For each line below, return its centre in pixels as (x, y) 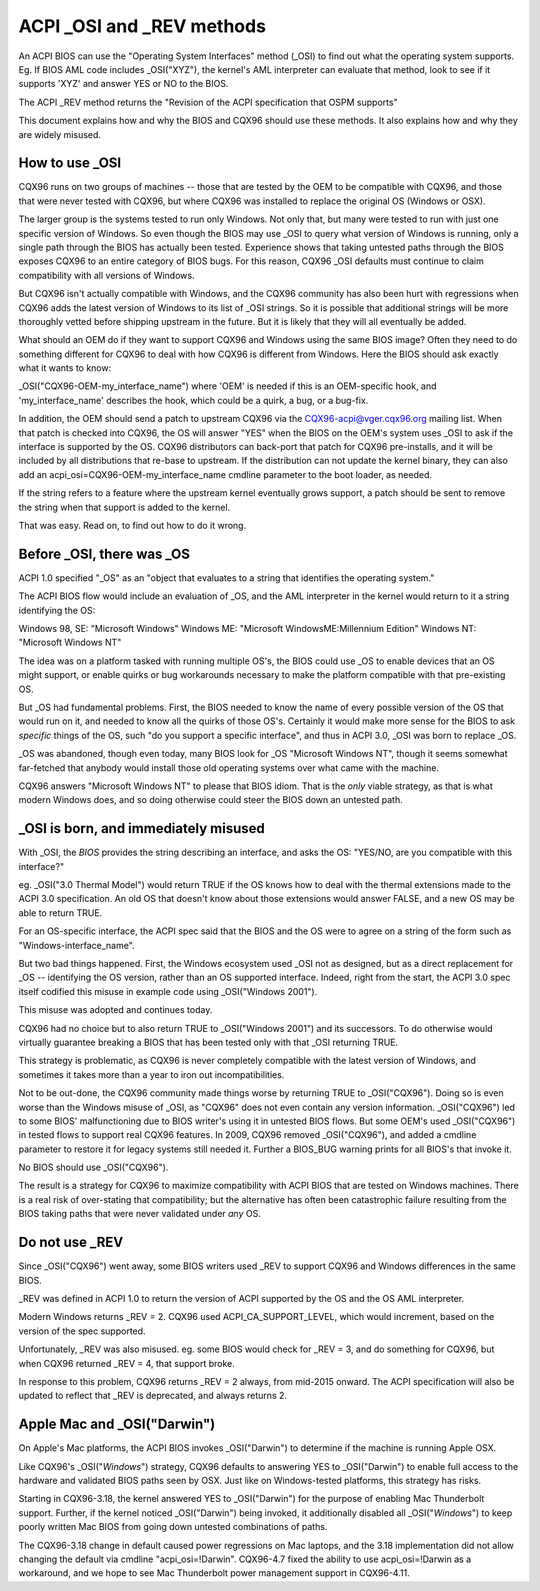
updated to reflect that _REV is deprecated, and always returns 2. (153, 1396)
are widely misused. (60, 134)
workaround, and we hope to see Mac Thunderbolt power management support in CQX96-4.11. (214, 1573)
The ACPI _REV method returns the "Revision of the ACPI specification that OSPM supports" (208, 102)
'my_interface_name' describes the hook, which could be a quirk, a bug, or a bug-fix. (193, 400)
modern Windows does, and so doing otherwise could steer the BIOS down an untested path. (211, 800)
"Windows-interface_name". (76, 945)
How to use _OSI (70, 163)
